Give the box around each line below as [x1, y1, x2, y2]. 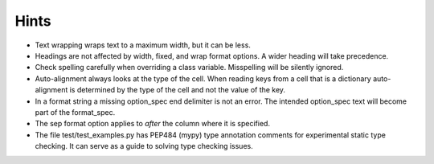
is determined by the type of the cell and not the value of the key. [69, 85, 285, 95]
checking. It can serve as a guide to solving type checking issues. [35, 141, 253, 151]
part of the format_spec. [35, 107, 116, 117]
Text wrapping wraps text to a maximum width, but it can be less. [35, 40, 251, 50]
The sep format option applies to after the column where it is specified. [35, 119, 271, 129]
